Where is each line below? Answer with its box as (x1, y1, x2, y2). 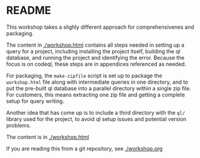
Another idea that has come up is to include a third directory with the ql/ (6, 109, 186, 116)
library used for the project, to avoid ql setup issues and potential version (6, 115, 187, 123)
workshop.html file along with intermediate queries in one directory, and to (6, 78, 189, 86)
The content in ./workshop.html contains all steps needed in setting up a (6, 41, 184, 48)
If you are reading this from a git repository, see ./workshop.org (6, 145, 163, 152)
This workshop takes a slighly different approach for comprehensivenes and (6, 23, 195, 31)
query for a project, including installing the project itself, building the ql (6, 47, 181, 54)
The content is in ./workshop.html (6, 133, 89, 141)
